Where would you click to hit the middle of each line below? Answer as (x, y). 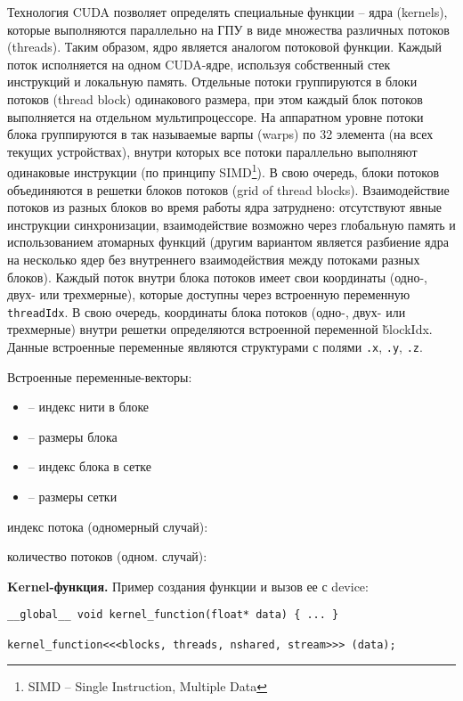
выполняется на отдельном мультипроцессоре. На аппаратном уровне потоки (215, 116)
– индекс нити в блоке (89, 407)
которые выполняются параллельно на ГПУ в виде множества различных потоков (228, 29)
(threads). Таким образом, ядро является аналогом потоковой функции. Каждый (224, 47)
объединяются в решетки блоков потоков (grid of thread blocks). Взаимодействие (228, 189)
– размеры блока (73, 436)
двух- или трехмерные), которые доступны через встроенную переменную (209, 294)
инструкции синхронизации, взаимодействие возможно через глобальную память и (231, 224)
